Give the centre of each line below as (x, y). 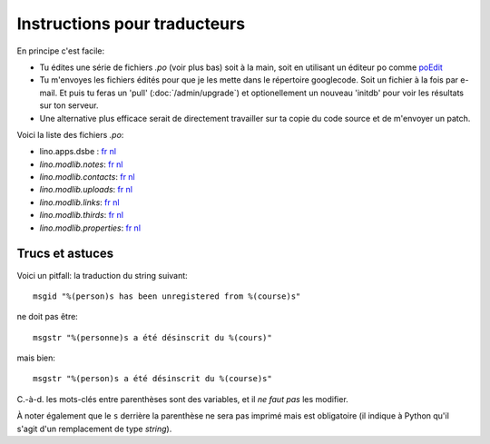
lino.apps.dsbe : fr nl (78, 152)
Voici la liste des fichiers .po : (70, 134)
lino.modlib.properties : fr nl (90, 228)
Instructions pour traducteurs (131, 24)
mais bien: (36, 358)
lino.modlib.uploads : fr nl (86, 190)
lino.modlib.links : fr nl (79, 202)
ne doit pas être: (48, 317)
